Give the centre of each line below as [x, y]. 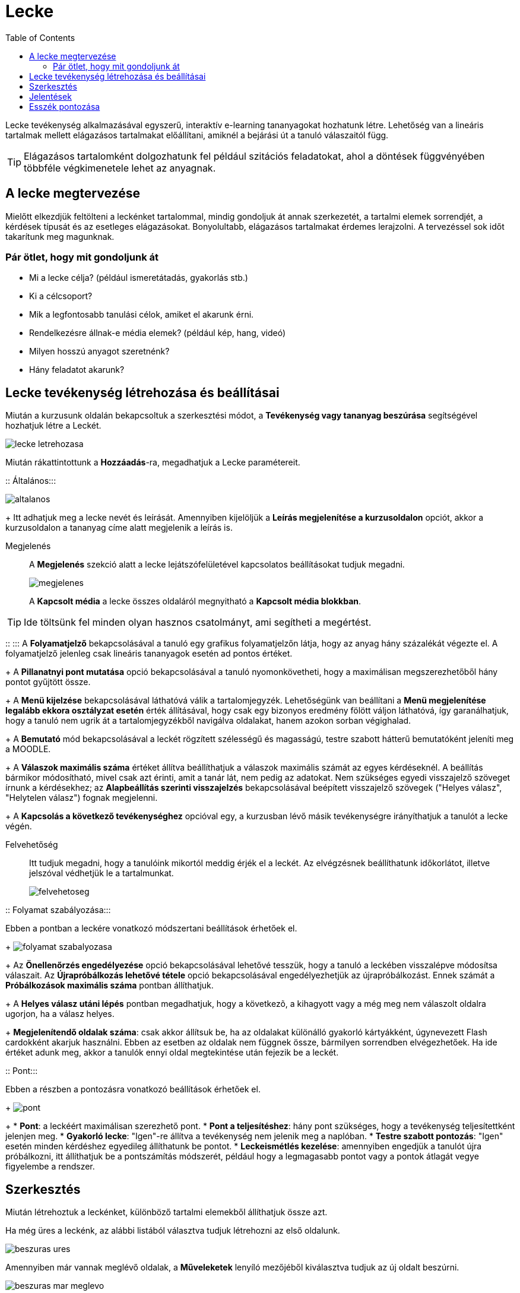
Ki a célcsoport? [61, 296]
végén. [19, 826]
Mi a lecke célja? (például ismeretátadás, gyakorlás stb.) [139, 278]
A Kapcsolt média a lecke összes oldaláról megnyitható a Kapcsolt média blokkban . [195, 601]
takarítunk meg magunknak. [60, 236]
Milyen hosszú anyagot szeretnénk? [99, 351]
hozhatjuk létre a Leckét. [53, 426]
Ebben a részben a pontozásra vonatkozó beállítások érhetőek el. [133, 1089]
